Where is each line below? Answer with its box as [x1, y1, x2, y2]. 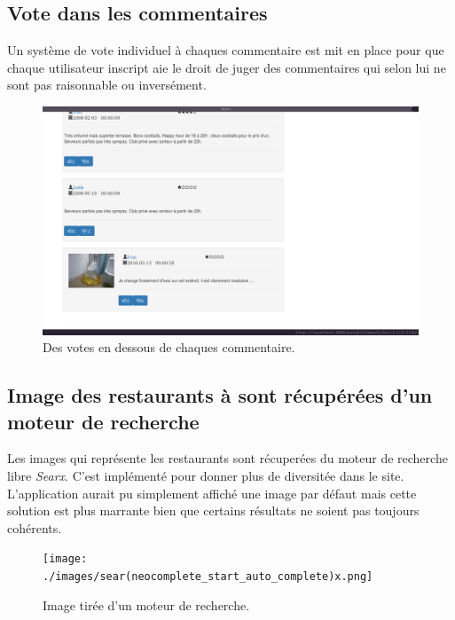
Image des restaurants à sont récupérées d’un [7, 381, 433, 409]
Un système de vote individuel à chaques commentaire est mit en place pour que [7, 41, 444, 59]
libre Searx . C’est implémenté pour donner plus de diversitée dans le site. [7, 466, 404, 484]
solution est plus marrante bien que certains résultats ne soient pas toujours [7, 501, 420, 520]
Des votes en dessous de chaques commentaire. [43, 338, 295, 357]
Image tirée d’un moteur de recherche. [43, 595, 250, 614]
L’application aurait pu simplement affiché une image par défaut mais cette [7, 483, 417, 502]
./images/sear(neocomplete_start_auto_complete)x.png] [43, 569, 373, 583]
